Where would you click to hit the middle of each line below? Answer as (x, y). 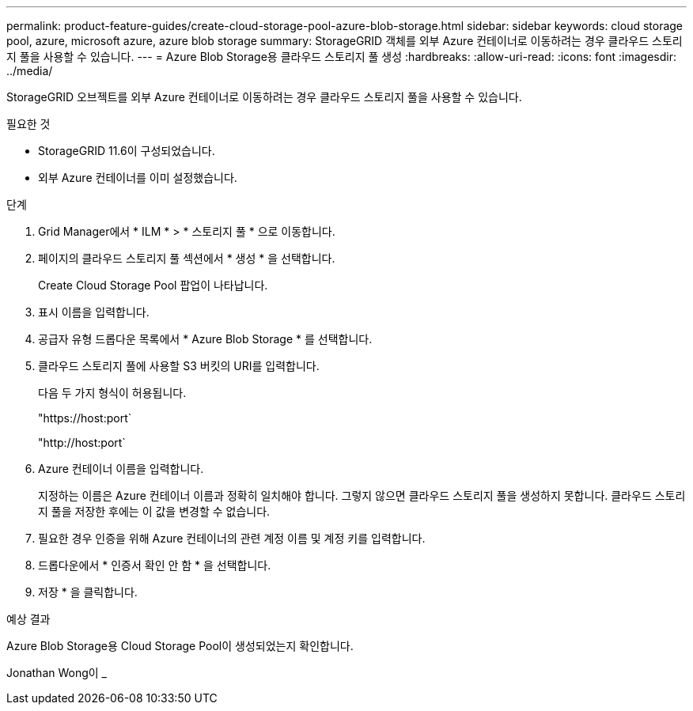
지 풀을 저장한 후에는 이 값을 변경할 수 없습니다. (154, 511)
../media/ (30, 71)
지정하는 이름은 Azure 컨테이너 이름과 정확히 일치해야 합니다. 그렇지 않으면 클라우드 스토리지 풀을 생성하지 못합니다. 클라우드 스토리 (362, 495)
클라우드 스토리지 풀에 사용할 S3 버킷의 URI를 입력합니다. (179, 366)
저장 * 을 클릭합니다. (88, 592)
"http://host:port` (82, 442)
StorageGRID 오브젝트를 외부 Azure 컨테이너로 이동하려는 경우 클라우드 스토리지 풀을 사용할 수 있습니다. (264, 97)
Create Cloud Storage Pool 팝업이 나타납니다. (153, 285)
